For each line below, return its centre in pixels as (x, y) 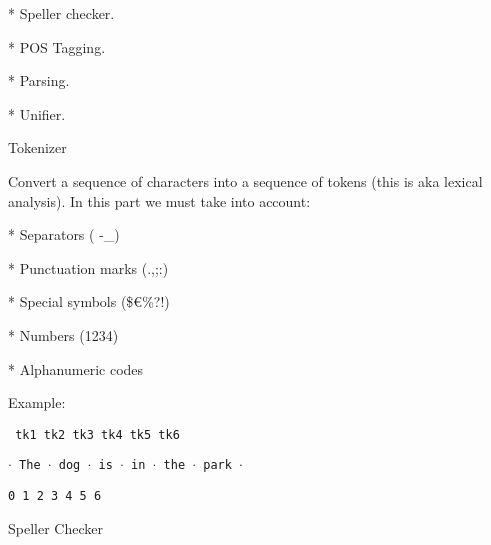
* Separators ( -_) (64, 234)
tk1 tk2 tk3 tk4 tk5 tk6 (97, 434)
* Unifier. (37, 113)
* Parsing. (39, 80)
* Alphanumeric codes (76, 368)
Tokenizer (37, 147)
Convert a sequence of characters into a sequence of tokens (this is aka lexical (245, 180)
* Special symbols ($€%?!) (89, 301)
